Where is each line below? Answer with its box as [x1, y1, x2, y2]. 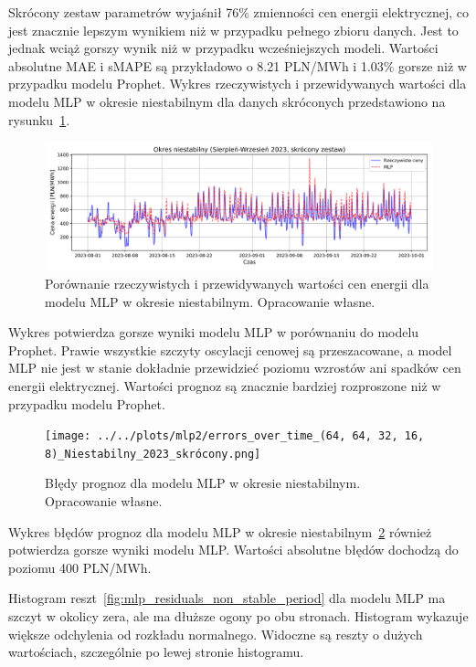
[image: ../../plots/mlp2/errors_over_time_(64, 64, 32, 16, [45, 429, 425, 443]
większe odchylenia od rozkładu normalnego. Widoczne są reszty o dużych [8, 624, 423, 643]
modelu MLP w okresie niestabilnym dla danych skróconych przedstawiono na [8, 91, 446, 111]
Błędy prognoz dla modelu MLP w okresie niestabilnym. [45, 473, 361, 492]
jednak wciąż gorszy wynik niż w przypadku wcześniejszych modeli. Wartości [8, 38, 439, 58]
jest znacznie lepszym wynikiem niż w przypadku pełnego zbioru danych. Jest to [8, 20, 459, 39]
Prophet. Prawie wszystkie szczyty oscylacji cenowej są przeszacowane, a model [8, 340, 452, 359]
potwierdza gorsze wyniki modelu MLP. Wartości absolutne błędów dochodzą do [8, 540, 459, 559]
